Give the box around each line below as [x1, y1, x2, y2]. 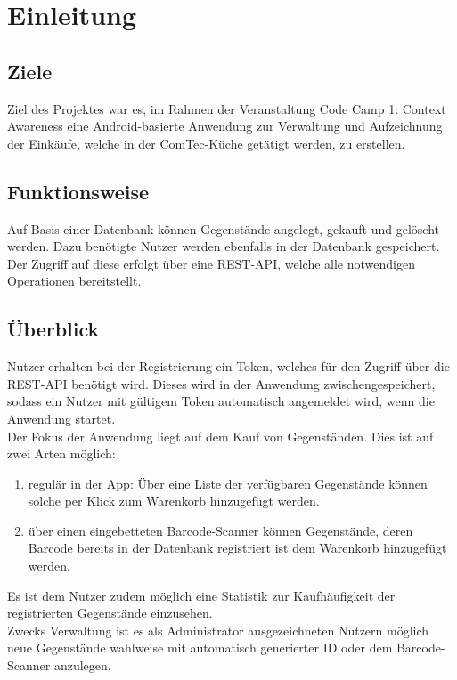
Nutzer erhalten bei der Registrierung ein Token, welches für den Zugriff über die [7, 357, 450, 376]
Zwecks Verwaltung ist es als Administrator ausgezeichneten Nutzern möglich [7, 620, 429, 639]
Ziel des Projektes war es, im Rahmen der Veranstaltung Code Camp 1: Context [7, 99, 446, 117]
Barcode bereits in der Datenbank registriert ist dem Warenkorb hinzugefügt [28, 538, 447, 557]
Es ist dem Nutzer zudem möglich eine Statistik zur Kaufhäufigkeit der [7, 586, 396, 604]
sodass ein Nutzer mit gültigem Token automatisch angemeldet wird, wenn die [7, 392, 435, 410]
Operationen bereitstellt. [7, 271, 142, 290]
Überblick [7, 315, 100, 343]
